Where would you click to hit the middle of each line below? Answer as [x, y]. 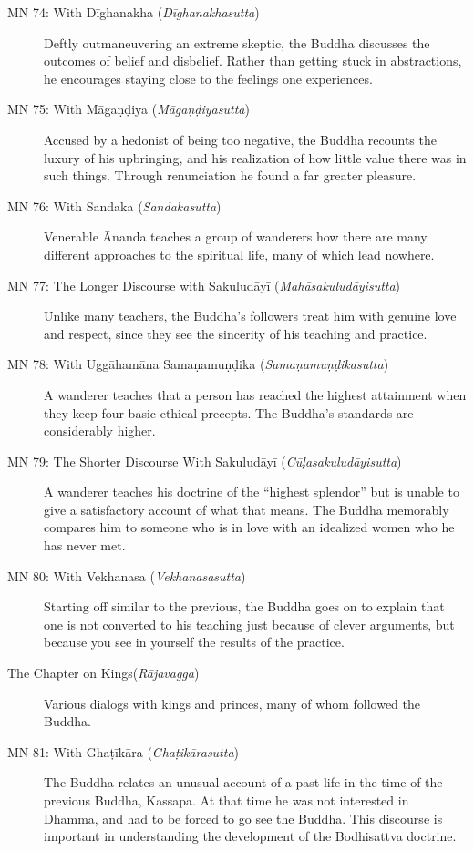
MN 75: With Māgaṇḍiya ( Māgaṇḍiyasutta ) [129, 109]
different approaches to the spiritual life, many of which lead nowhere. [239, 254]
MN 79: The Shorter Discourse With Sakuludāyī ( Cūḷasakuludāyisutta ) [205, 461]
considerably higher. [100, 431]
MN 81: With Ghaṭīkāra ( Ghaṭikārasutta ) [124, 751]
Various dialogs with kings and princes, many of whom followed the [232, 703]
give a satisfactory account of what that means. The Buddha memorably [247, 509]
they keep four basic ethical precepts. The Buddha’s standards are [229, 412]
